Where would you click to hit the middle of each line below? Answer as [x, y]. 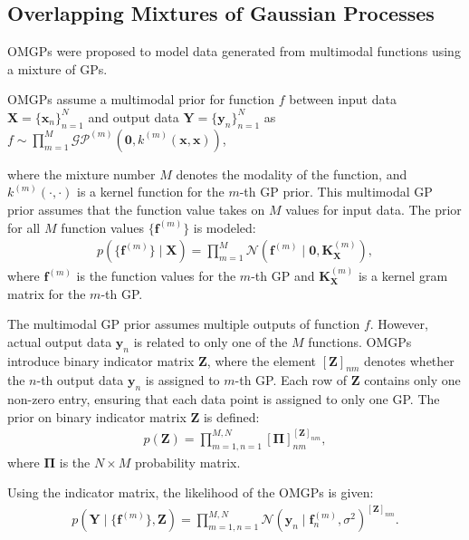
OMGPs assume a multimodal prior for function [141, 99]
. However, [399, 324]
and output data [134, 116]
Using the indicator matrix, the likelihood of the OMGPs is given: [191, 492]
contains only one [412, 380]
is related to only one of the [211, 341]
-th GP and [283, 275]
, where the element [262, 360]
